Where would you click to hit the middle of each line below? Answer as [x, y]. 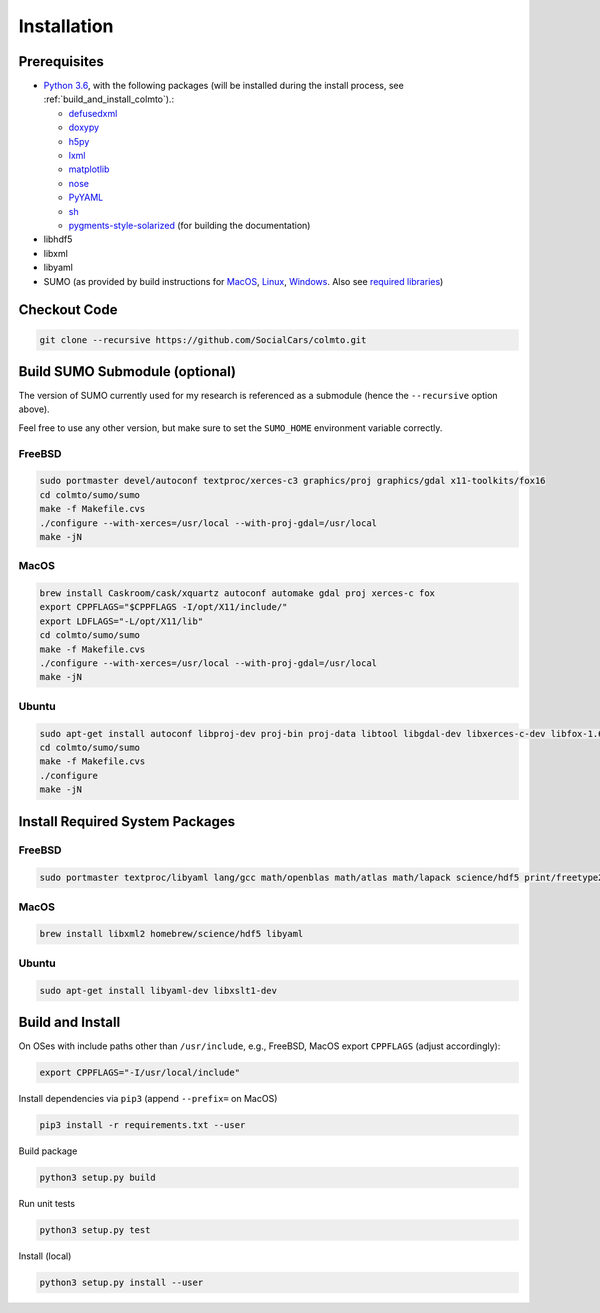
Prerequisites [61, 61]
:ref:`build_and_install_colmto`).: [109, 99]
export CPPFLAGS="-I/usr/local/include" [139, 1073]
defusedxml [93, 113]
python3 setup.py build [98, 1177]
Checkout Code [68, 310]
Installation [66, 26]
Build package [48, 1151]
